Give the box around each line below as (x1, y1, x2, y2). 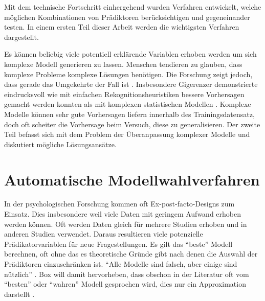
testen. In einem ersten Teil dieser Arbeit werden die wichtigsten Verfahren (4, 21, 239, 32)
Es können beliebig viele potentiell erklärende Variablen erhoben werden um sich (4, 49, 257, 59)
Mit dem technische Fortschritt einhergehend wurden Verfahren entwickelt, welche (4, 2, 261, 12)
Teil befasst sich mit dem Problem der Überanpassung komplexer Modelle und (4, 129, 250, 140)
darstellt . (4, 288, 35, 299)
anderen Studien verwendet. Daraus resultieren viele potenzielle (4, 228, 203, 239)
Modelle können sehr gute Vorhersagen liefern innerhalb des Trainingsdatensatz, (4, 108, 255, 119)
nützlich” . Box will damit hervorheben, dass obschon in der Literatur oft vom (4, 268, 249, 279)
